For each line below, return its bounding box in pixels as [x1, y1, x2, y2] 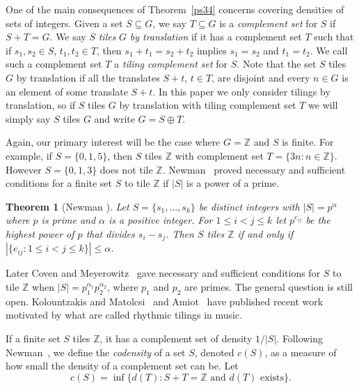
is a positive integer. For [109, 213, 213, 227]
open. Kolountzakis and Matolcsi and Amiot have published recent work [6, 293, 324, 308]
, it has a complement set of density [99, 330, 253, 345]
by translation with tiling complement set [119, 98, 296, 112]
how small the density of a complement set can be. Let [6, 358, 239, 373]
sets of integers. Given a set [6, 15, 123, 30]
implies [196, 43, 227, 57]
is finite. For [282, 135, 334, 149]
